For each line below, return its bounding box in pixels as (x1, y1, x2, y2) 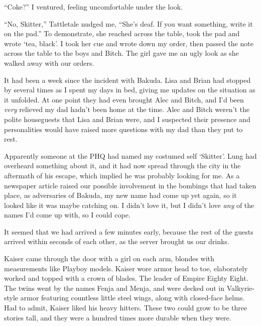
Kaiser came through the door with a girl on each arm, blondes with (4, 253, 214, 264)
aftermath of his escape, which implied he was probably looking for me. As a (4, 170, 240, 180)
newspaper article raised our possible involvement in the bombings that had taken (4, 180, 256, 190)
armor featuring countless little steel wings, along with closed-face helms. (20, 292, 245, 303)
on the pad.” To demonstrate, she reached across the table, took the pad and (4, 28, 240, 39)
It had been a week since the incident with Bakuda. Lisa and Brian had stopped (4, 74, 251, 85)
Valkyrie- (226, 282, 254, 293)
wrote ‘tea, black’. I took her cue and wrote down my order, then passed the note (4, 38, 253, 48)
